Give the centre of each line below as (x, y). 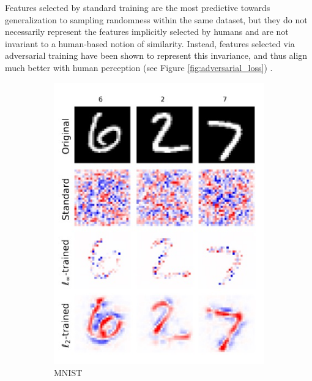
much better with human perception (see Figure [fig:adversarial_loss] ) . (139, 67)
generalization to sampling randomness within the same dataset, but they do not (156, 19)
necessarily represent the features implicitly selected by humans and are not (147, 32)
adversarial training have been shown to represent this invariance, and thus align (156, 55)
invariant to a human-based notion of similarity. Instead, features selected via (150, 43)
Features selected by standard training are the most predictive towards (138, 7)
